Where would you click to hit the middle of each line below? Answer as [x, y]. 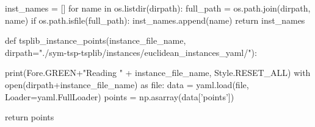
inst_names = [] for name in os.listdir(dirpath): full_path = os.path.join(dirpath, [158, 8]
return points [30, 117]
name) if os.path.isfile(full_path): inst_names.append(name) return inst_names [155, 20]
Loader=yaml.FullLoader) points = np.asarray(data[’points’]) [120, 96]
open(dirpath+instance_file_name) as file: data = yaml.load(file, [127, 84]
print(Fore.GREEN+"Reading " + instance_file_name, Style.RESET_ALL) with [158, 73]
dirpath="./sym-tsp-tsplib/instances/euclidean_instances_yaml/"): [131, 52]
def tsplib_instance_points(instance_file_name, [96, 40]
